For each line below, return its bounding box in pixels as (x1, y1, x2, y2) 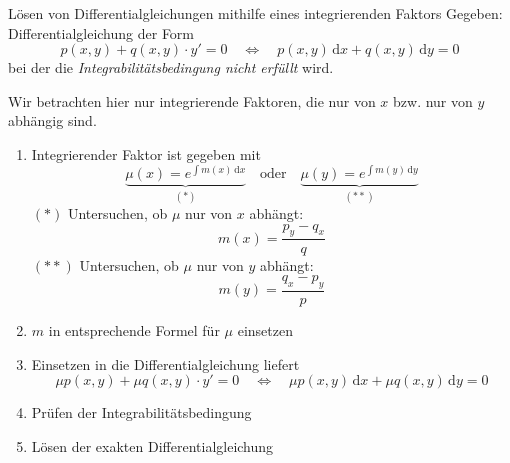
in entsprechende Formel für (48, 319, 220, 340)
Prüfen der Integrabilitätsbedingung (31, 402, 252, 423)
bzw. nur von (393, 90, 473, 111)
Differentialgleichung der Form (8, 22, 195, 43)
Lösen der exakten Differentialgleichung (31, 435, 274, 456)
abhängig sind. (8, 110, 97, 131)
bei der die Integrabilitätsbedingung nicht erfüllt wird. (8, 57, 334, 78)
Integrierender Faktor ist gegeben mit (31, 143, 261, 164)
